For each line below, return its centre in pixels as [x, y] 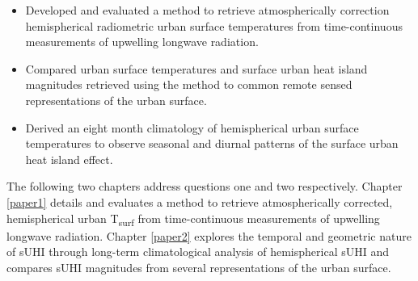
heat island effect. [69, 159]
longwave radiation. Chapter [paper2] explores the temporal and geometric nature [209, 235]
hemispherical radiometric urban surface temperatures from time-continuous [214, 25]
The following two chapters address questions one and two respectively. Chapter [205, 186]
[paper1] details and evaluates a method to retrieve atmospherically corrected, [200, 201]
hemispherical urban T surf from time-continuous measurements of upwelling [193, 219]
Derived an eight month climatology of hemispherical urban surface [192, 127]
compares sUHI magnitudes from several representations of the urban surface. [199, 267]
